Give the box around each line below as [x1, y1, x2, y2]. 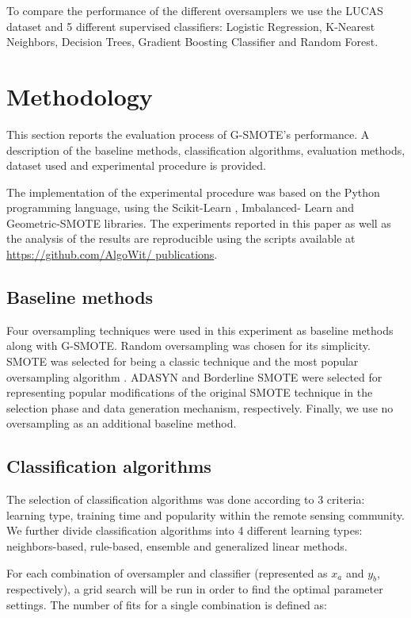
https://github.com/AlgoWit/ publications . [6, 246, 218, 263]
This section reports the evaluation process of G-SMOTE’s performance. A [6, 125, 370, 142]
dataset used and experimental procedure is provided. [6, 157, 266, 174]
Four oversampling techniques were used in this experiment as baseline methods [6, 321, 394, 338]
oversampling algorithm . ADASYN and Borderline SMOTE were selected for [6, 368, 382, 385]
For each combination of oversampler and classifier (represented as [6, 564, 328, 581]
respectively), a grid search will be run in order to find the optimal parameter [6, 581, 383, 597]
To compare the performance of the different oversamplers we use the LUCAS [6, 2, 383, 18]
